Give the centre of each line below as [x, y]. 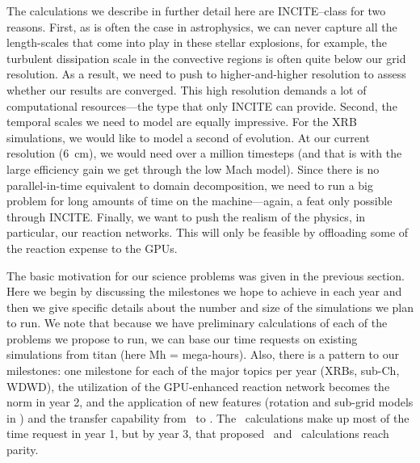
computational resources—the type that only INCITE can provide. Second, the [202, 105]
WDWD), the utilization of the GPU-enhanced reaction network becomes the [198, 386]
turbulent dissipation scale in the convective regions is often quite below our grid [206, 58]
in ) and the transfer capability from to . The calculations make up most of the [208, 417]
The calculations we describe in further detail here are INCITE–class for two [196, 11]
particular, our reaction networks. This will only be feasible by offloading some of [208, 232]
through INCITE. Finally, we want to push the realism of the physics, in [186, 216]
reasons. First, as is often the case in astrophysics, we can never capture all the [202, 26]
